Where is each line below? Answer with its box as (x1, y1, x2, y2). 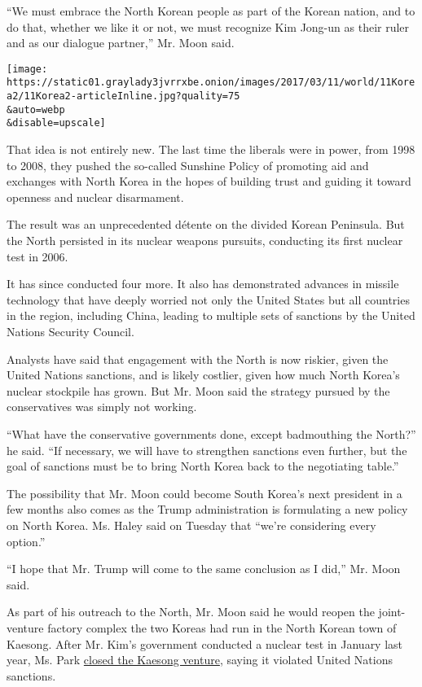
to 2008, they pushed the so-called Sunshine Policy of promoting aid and (7, 156, 369, 173)
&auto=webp (7, 103, 65, 116)
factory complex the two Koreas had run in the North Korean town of (47, 619, 397, 636)
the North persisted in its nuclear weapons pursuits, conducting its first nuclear (7, 232, 403, 249)
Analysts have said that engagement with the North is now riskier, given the (7, 350, 389, 367)
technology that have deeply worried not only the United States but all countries (7, 291, 410, 308)
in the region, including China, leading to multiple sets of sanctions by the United (7, 307, 415, 324)
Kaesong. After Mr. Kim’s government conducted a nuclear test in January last (7, 635, 403, 652)
